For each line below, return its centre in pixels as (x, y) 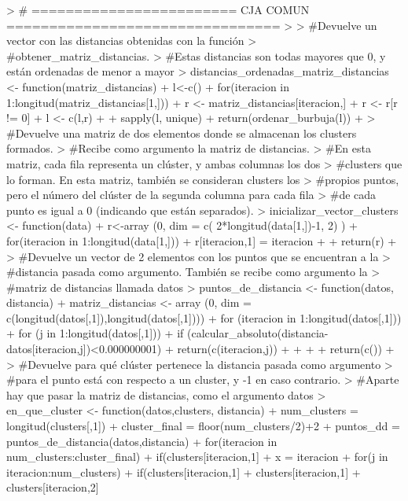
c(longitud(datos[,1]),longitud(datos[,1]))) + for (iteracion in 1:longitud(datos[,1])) (204, 317)
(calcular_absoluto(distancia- (258, 333)
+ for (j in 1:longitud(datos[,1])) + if (95, 333)
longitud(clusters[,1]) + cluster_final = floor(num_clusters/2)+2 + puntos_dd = (203, 426)
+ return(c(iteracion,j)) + (227, 349)
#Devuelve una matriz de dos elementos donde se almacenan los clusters (182, 133)
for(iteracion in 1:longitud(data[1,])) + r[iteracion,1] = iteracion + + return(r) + (202, 240)
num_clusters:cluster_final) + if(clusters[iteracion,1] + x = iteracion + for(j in (197, 457)
